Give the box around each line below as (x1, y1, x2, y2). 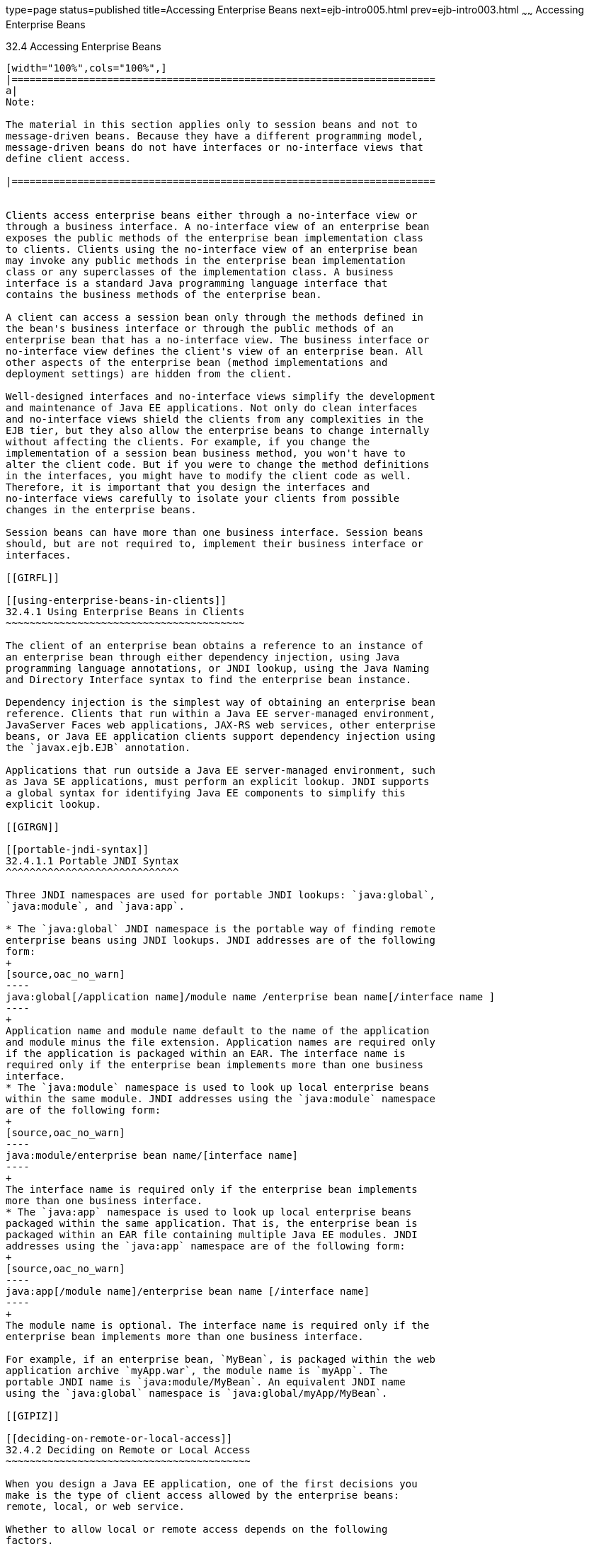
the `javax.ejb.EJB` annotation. (6, 741, 191, 753)
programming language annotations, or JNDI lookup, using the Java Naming (6, 662, 430, 674)
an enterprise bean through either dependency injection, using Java (6, 651, 400, 663)
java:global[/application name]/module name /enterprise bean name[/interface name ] (6, 990, 496, 1002)
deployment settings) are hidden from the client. (6, 367, 292, 379)
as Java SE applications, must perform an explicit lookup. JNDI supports (6, 775, 430, 787)
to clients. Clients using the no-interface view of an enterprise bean (6, 243, 418, 255)
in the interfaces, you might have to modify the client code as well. (6, 469, 412, 481)
